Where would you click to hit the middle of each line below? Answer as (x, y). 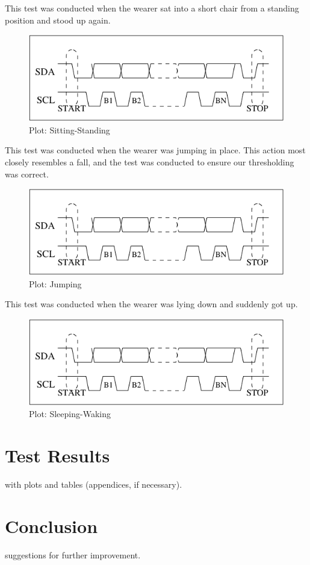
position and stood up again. (58, 20)
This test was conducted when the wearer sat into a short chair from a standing (152, 8)
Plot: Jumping (55, 283)
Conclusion (51, 525)
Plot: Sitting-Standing (70, 129)
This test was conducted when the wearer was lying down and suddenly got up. (151, 304)
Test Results (57, 455)
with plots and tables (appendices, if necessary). (94, 484)
